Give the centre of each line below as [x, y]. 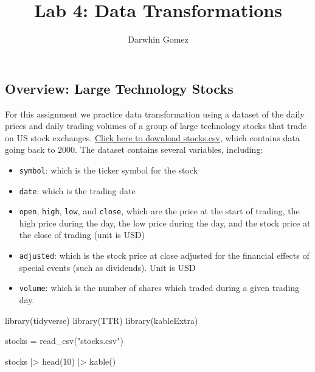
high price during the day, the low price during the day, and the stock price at [165, 223]
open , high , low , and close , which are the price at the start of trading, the [159, 211]
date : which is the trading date [77, 190]
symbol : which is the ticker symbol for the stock [109, 170]
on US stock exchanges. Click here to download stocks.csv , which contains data [152, 137]
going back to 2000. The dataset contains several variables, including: [134, 149]
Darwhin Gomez [158, 39]
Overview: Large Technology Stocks [119, 88]
